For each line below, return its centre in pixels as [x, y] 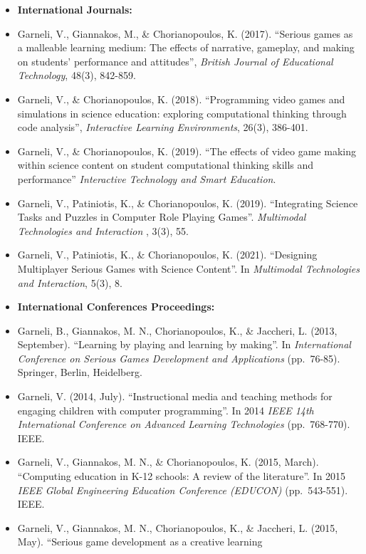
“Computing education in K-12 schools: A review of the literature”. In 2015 [182, 476]
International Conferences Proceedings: [116, 307]
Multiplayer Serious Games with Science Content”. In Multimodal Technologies [188, 268]
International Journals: [75, 9]
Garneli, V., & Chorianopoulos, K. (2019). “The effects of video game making [187, 151]
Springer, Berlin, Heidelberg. [80, 372]
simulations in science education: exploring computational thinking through [182, 113]
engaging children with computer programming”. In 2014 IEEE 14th [166, 410]
